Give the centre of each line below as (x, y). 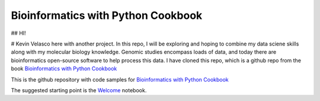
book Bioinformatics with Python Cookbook (64, 69)
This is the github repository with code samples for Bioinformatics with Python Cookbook (120, 79)
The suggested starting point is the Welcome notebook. (79, 90)
